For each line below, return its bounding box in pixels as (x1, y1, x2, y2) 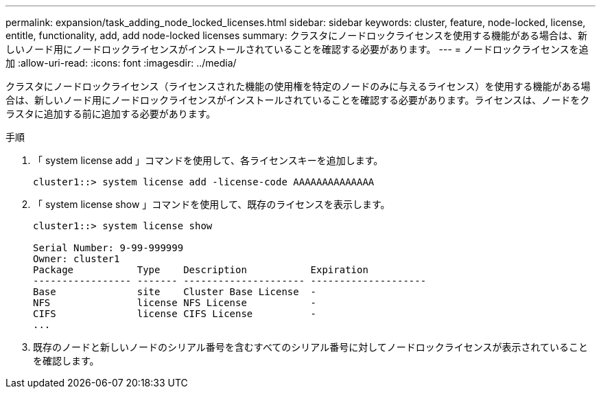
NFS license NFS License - (33, 297, 317, 308)
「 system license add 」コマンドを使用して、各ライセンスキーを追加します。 (33, 154, 384, 166)
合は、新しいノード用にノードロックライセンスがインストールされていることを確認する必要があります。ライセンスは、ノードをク (5, 94, 590, 106)
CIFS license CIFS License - (33, 308, 317, 319)
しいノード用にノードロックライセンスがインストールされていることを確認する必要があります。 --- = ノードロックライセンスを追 (5, 43, 589, 55)
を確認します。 (33, 355, 99, 367)
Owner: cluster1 (33, 253, 120, 264)
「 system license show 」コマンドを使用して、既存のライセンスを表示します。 (33, 198, 390, 210)
